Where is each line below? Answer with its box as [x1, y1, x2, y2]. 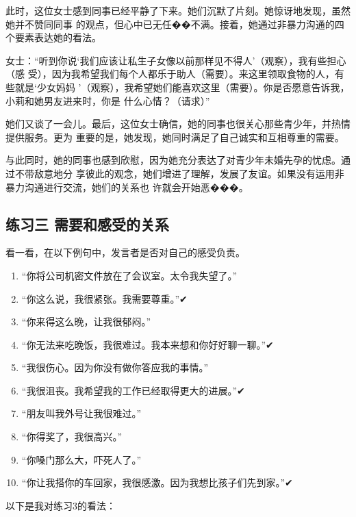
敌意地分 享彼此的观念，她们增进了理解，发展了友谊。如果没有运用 [34, 166, 335, 180]
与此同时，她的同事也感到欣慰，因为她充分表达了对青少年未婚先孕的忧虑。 [5, 153, 341, 167]
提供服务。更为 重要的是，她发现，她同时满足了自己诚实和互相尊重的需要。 [5, 129, 344, 144]
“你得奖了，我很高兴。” [21, 429, 123, 444]
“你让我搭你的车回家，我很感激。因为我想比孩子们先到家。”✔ [21, 475, 293, 490]
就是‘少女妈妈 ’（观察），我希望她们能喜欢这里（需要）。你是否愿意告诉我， [14, 79, 350, 94]
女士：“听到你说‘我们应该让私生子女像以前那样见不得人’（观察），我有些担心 [5, 53, 346, 67]
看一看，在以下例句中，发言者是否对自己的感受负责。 [5, 245, 245, 260]
